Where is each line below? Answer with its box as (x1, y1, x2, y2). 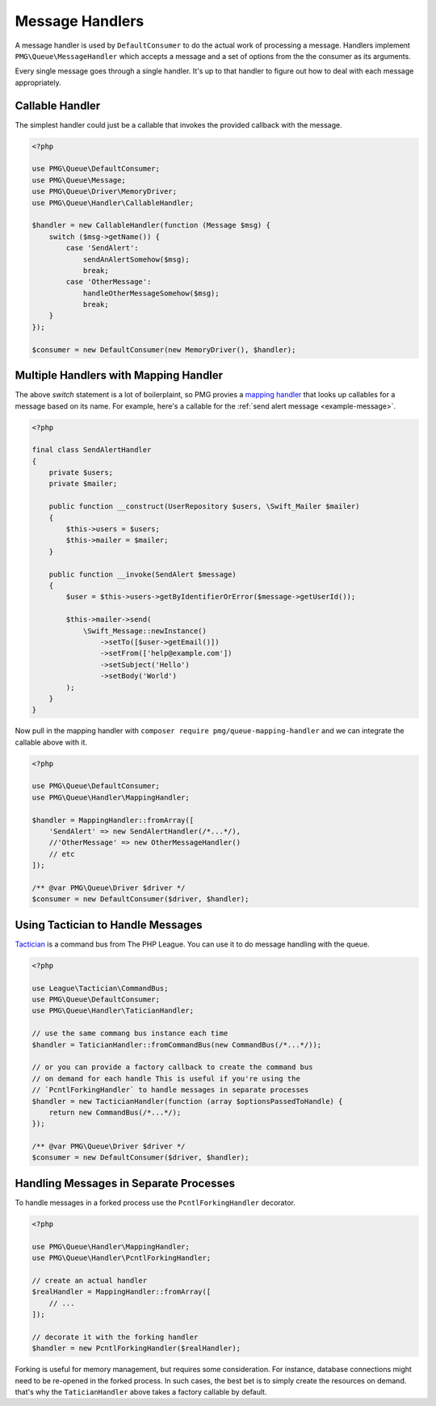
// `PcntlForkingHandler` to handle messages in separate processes (31, 1085, 309, 1094)
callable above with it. (15, 737, 88, 747)
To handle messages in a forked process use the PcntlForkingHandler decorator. (15, 1198, 296, 1207)
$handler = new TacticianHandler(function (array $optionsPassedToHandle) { (31, 1097, 343, 1106)
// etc (48, 849, 75, 858)
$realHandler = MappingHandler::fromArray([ (31, 1287, 212, 1296)
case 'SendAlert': (65, 243, 139, 253)
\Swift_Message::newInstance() (82, 626, 208, 636)
